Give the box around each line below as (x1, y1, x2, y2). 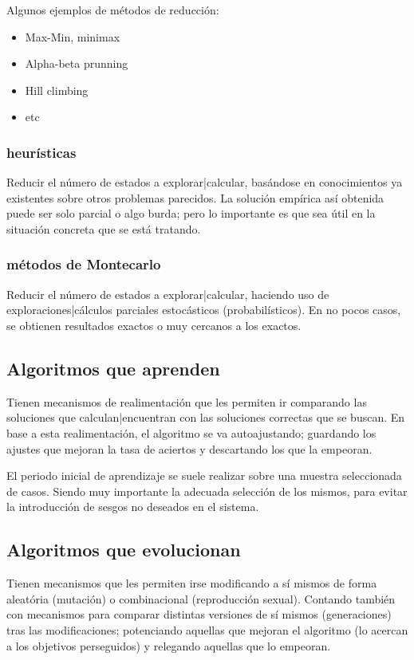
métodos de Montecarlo (6, 254, 161, 274)
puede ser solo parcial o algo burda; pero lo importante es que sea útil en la (6, 205, 376, 222)
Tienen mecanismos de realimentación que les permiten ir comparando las (6, 393, 367, 410)
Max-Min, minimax (25, 28, 120, 45)
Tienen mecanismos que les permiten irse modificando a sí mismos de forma (6, 575, 377, 591)
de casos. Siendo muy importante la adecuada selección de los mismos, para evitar (6, 482, 408, 499)
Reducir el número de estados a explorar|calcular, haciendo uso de (6, 285, 329, 302)
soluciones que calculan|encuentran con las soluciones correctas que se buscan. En (6, 409, 405, 426)
